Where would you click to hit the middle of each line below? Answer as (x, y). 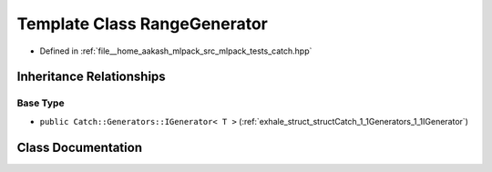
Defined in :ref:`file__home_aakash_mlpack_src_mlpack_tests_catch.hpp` (176, 51)
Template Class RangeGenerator (143, 24)
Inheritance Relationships (91, 77)
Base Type (41, 103)
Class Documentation (80, 147)
